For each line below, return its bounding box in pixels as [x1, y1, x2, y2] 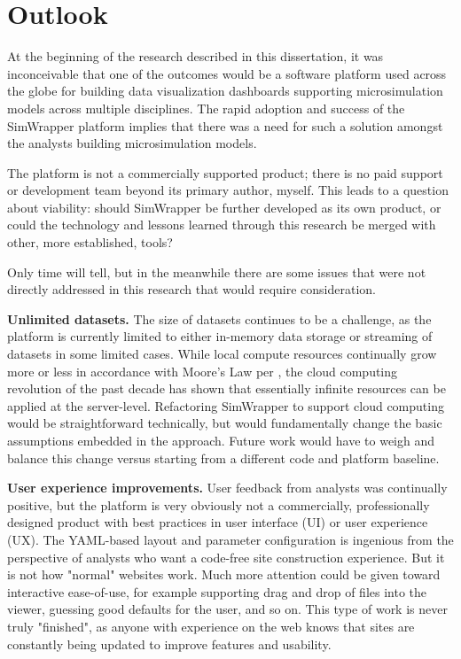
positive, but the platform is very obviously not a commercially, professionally [7, 495, 430, 514]
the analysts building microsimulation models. [7, 134, 257, 152]
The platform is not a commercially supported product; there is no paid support [7, 163, 443, 182]
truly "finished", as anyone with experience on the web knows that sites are [7, 616, 415, 635]
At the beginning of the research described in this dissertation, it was [7, 47, 384, 66]
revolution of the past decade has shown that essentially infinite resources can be [7, 379, 446, 398]
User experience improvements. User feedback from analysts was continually [7, 478, 448, 497]
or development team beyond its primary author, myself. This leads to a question [7, 181, 449, 199]
